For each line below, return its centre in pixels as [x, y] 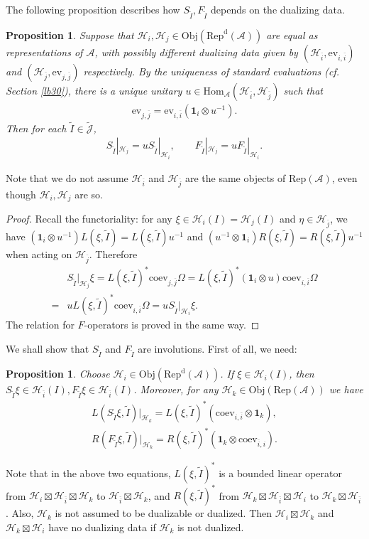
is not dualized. [210, 527]
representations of [44, 52]
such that [303, 90]
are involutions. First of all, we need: [217, 348]
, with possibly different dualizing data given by [196, 52]
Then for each [36, 128]
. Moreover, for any [176, 389]
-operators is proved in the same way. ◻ [172, 325]
